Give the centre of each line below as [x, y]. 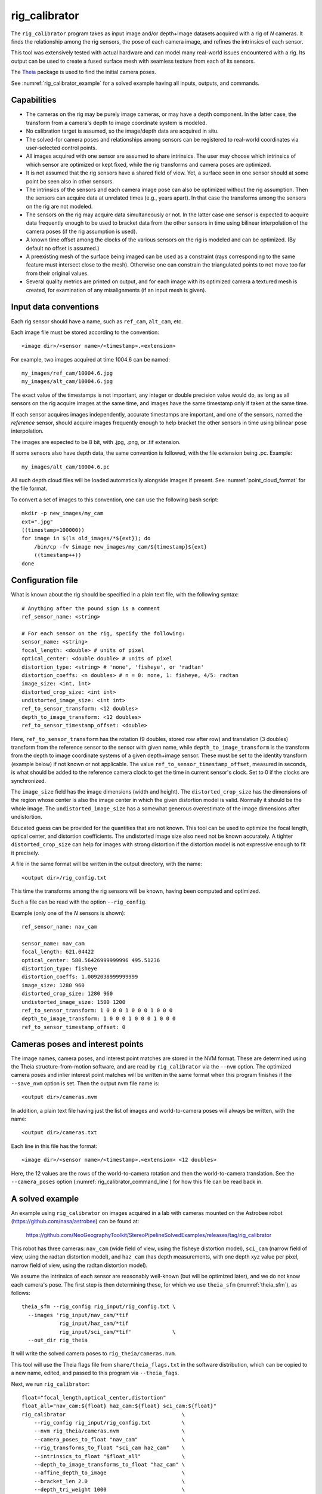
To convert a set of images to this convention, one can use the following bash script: [115, 500]
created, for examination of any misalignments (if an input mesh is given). [116, 290]
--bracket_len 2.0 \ [109, 1481]
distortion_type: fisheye [60, 969]
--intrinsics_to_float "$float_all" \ [109, 1456]
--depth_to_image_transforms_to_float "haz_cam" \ [109, 1465]
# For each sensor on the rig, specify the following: [103, 633]
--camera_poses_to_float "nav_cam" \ [109, 1439]
